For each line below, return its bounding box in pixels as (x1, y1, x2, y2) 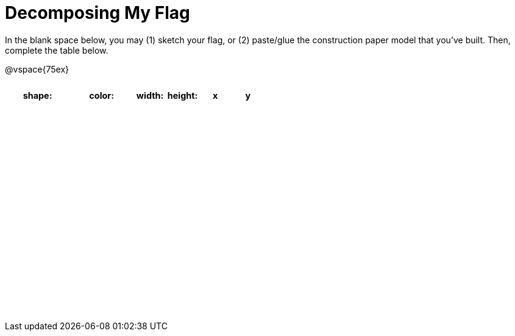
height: (167, 90, 198, 101)
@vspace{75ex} (5, 63, 69, 74)
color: (89, 90, 115, 101)
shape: (23, 90, 52, 101)
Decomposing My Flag (5, 2, 190, 23)
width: (136, 90, 164, 101)
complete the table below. (5, 45, 108, 55)
